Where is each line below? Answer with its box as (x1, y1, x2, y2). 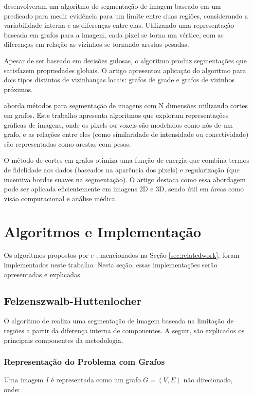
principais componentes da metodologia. (4, 335, 123, 345)
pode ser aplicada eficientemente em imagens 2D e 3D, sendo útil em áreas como (4, 184, 244, 194)
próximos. (4, 84, 33, 94)
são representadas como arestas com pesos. (4, 138, 131, 149)
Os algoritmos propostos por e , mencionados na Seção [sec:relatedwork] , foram (4, 250, 240, 260)
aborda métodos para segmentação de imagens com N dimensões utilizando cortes (4, 100, 248, 111)
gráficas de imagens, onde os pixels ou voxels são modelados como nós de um (4, 119, 233, 130)
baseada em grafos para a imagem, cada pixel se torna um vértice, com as (4, 29, 224, 39)
